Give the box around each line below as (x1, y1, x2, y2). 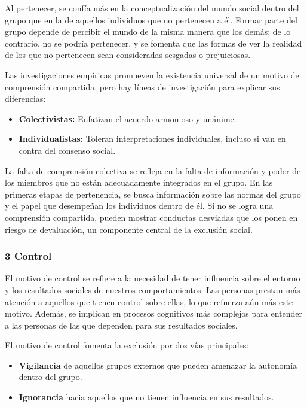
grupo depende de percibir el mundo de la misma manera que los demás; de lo (5, 25, 291, 38)
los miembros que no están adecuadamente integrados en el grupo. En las (5, 176, 273, 189)
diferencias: (5, 92, 46, 105)
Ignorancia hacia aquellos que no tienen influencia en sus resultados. (19, 391, 274, 403)
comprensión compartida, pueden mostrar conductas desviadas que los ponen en (5, 211, 298, 223)
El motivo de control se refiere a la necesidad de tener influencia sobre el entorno (5, 272, 300, 284)
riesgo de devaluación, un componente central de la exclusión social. (5, 223, 253, 235)
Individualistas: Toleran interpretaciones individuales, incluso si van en (19, 132, 286, 145)
